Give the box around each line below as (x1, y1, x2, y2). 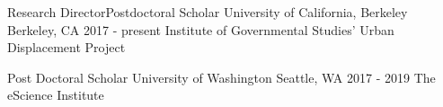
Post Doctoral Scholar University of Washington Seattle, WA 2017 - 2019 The (7, 67, 436, 86)
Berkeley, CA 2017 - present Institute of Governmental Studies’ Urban (7, 20, 394, 39)
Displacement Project (7, 38, 126, 57)
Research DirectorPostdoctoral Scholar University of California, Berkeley (7, 3, 408, 21)
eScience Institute (7, 85, 104, 104)
